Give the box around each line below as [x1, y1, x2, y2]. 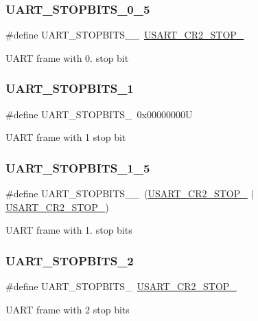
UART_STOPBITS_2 [5, 252, 134, 269]
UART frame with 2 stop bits [5, 302, 130, 316]
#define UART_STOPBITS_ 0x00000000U [5, 107, 193, 121]
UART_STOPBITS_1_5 [5, 159, 150, 176]
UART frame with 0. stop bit [5, 50, 129, 65]
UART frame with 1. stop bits [5, 223, 132, 237]
